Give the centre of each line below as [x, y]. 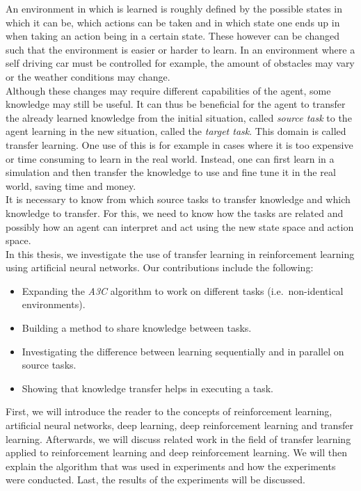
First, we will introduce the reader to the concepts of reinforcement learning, [169, 411]
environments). [54, 304]
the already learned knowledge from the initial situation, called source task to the [179, 117]
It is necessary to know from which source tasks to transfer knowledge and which [178, 199]
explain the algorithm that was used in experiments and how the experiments [171, 466]
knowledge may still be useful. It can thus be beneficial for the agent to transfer [176, 104]
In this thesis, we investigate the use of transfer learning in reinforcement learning [180, 253]
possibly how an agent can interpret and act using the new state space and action [180, 226]
